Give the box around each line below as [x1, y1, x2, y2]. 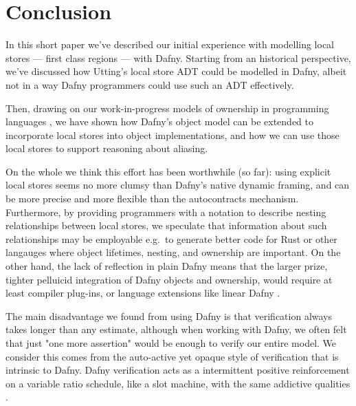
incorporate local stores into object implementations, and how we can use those [5, 127, 340, 142]
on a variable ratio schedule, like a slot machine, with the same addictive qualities [5, 376, 351, 390]
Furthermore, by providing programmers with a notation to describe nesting [5, 204, 326, 219]
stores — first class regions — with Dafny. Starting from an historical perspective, [5, 50, 351, 65]
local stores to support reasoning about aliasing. [5, 141, 208, 156]
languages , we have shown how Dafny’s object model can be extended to [5, 114, 314, 129]
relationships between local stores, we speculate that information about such [5, 218, 327, 233]
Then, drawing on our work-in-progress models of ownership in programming [5, 100, 329, 115]
